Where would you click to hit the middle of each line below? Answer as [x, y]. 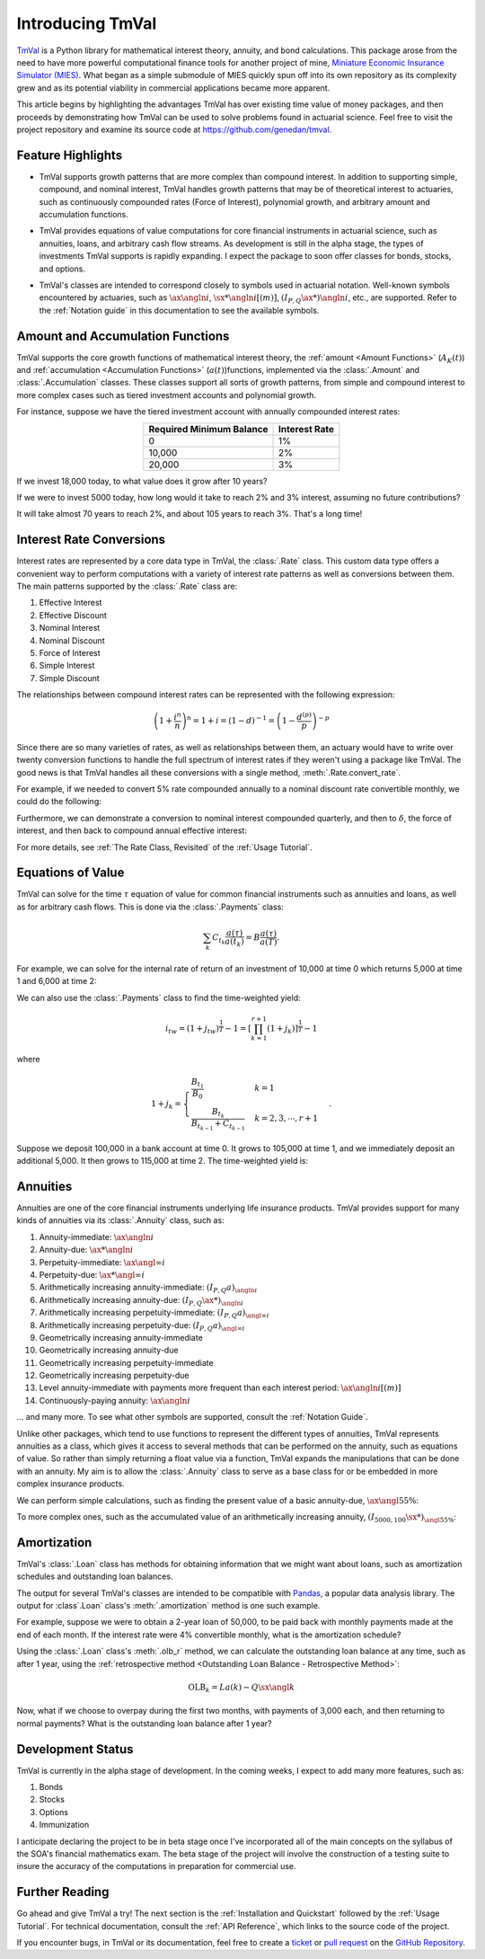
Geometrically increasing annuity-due [109, 1350]
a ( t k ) [234, 942]
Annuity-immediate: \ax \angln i [97, 1237]
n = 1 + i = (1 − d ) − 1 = [231, 720]
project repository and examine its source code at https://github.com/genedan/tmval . [174, 129]
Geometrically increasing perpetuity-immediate [127, 1362]
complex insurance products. [71, 1484]
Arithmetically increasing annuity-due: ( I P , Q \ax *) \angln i [141, 1301]
